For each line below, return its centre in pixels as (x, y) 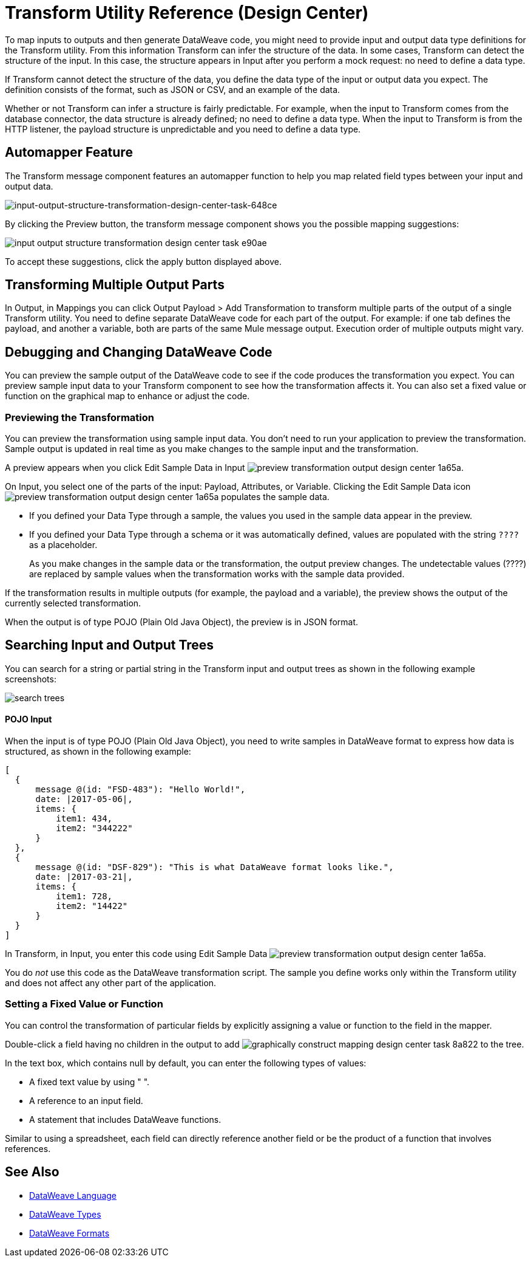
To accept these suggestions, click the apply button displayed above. (143, 261)
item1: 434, (84, 819)
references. (28, 1148)
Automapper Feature (69, 153)
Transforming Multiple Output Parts (115, 285)
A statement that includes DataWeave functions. (125, 1119)
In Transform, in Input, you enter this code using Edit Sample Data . (245, 954)
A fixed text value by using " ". (90, 1082)
